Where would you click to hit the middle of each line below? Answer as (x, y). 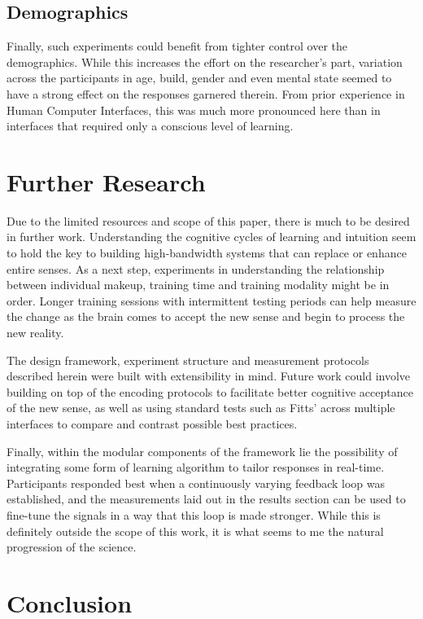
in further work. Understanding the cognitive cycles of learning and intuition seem (211, 237)
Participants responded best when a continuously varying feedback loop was (196, 483)
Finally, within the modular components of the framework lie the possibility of (202, 451)
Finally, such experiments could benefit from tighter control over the (177, 46)
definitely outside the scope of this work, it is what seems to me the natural (195, 531)
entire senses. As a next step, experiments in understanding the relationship (196, 268)
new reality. (35, 333)
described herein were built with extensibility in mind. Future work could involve (209, 376)
